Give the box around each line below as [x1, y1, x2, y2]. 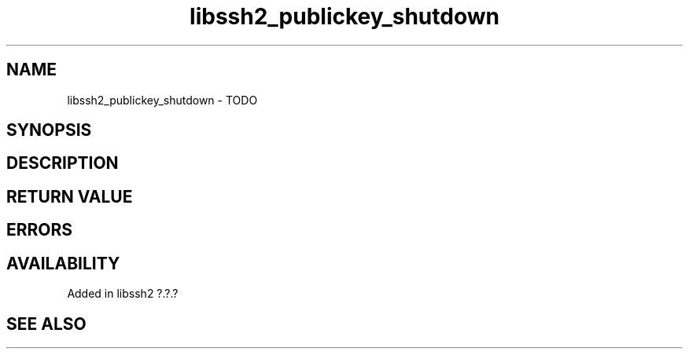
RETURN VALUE [6, 186, 133, 207]
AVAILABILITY [6, 253, 120, 273]
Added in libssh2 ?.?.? [67, 287, 179, 301]
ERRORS [6, 220, 73, 240]
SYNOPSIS [6, 120, 92, 141]
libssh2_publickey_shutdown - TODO [67, 93, 258, 107]
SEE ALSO [6, 313, 87, 334]
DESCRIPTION [6, 153, 119, 174]
